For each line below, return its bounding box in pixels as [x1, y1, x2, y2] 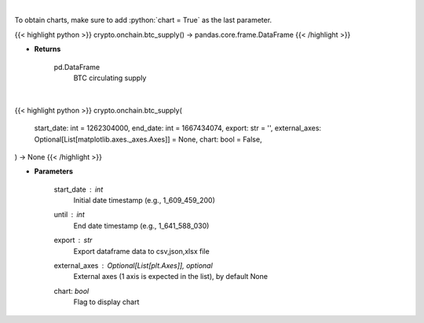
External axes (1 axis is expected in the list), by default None [73, 272, 269, 281]
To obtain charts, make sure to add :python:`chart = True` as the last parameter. [14, 16, 272, 25]
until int [53, 210, 86, 219]
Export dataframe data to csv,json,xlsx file [73, 246, 210, 255]
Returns [34, 44, 61, 54]
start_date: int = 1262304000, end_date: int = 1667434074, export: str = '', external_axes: [34, 123, 322, 133]
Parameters [34, 167, 74, 176]
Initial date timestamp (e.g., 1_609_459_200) [73, 196, 216, 205]
